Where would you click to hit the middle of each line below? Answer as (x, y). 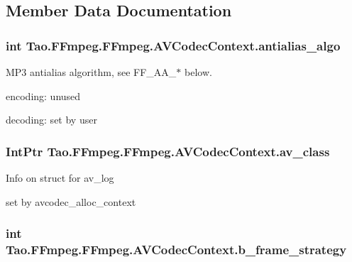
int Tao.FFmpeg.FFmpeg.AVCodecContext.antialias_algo (173, 45)
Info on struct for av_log (60, 178)
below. (198, 72)
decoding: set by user (51, 120)
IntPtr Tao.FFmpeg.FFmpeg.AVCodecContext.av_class (168, 151)
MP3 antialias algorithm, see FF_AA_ (91, 72)
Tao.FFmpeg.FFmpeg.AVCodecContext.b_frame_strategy (176, 250)
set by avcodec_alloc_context (71, 201)
